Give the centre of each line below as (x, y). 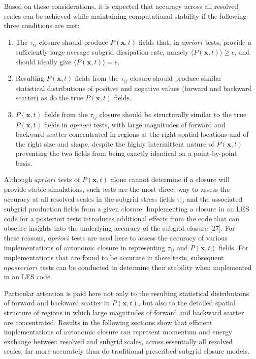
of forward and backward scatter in (57, 303)
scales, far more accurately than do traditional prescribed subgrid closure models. (127, 351)
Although (18, 179)
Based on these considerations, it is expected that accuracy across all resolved (121, 6)
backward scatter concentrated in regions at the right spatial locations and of (132, 134)
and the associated (214, 198)
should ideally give (44, 61)
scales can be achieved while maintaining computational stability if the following (125, 15)
